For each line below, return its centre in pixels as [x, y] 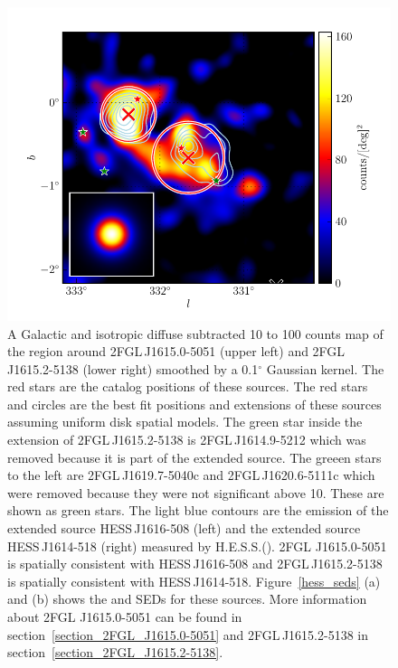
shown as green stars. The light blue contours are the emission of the [198, 510]
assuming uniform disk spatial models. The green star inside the [185, 422]
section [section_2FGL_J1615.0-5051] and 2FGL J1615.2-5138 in [188, 634]
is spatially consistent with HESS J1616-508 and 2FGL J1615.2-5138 [195, 564]
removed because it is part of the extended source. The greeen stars [194, 457]
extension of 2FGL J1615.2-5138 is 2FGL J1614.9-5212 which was [187, 440]
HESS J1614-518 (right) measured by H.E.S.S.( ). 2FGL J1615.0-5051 [197, 546]
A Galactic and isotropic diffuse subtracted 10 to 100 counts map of [195, 333]
